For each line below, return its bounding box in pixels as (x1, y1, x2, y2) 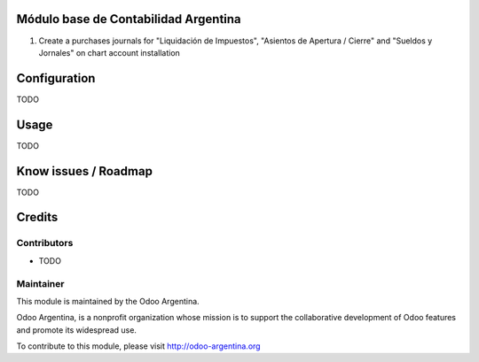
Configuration (16, 71, 96, 86)
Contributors (16, 237, 74, 250)
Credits (16, 210, 59, 225)
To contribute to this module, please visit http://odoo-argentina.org (16, 341, 261, 351)
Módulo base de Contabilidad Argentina (16, 12, 241, 27)
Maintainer (16, 277, 65, 289)
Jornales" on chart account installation (38, 47, 181, 58)
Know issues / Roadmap (16, 164, 153, 179)
